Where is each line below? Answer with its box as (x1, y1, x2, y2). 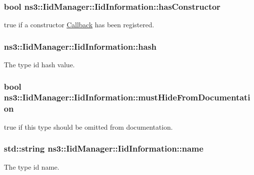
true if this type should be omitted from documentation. (4, 121, 173, 132)
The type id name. (4, 161, 60, 172)
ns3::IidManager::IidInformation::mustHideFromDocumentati (4, 91, 251, 103)
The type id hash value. (4, 59, 75, 70)
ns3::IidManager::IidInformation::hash (4, 40, 157, 52)
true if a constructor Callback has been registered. (4, 19, 154, 30)
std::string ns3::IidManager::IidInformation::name (4, 142, 204, 155)
